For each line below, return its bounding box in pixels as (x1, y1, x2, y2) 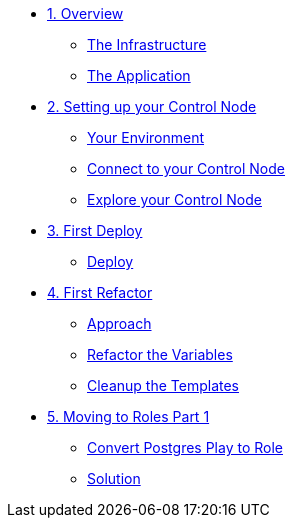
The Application (87, 67, 191, 84)
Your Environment (87, 129, 205, 146)
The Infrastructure (87, 36, 207, 53)
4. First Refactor (47, 284, 153, 301)
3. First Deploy (47, 222, 143, 239)
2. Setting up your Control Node (47, 98, 257, 115)
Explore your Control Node (87, 191, 262, 208)
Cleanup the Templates (87, 377, 239, 394)
